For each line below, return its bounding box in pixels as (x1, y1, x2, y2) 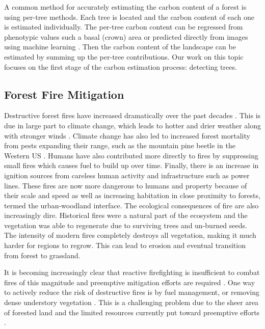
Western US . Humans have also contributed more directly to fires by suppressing (4, 150, 258, 160)
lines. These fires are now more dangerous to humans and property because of (4, 180, 247, 190)
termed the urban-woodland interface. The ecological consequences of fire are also (4, 200, 259, 210)
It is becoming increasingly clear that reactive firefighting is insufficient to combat (4, 267, 260, 278)
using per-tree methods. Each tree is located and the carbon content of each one (4, 11, 254, 22)
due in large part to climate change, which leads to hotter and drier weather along (4, 120, 261, 130)
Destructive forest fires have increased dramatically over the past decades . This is (4, 110, 261, 121)
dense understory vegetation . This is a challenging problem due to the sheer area (4, 297, 259, 308)
